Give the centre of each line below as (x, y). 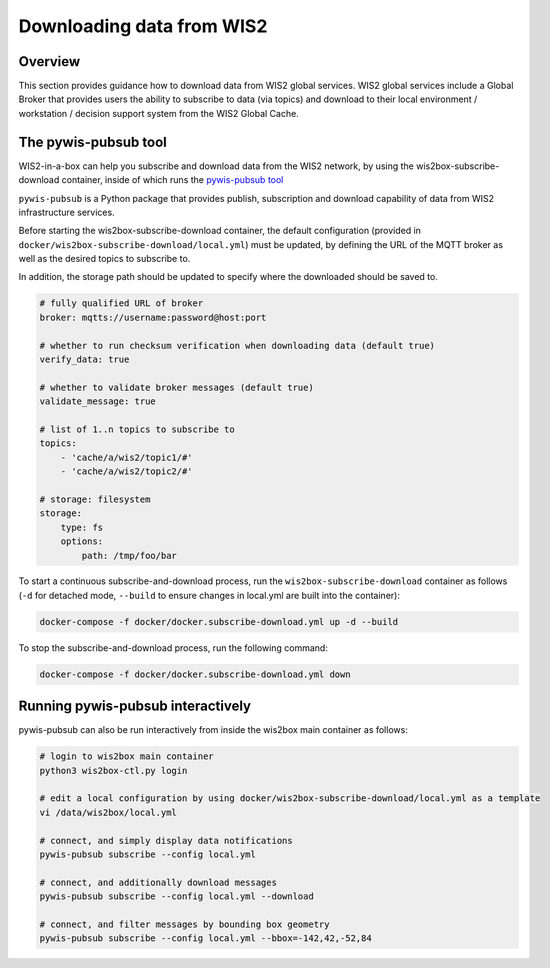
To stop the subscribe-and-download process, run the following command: (173, 647)
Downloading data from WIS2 (143, 26)
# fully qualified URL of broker (121, 303)
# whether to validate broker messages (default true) (176, 387)
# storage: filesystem (95, 499)
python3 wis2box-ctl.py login (113, 770)
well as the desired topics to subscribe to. (104, 259)
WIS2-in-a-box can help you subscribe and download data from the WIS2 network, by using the (216, 166)
